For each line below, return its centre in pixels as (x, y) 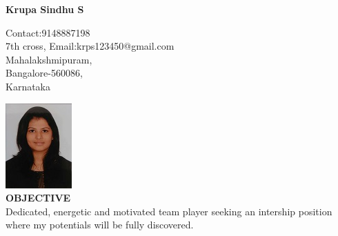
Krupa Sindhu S (45, 9)
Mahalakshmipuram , (49, 59)
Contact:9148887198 (48, 32)
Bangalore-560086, (44, 73)
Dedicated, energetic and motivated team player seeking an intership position (169, 211)
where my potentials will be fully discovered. (100, 225)
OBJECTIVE (38, 198)
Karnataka (28, 86)
